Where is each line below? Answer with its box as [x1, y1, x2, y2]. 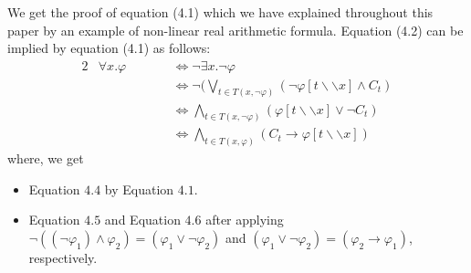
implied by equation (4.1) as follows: [7, 38, 211, 58]
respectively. [28, 248, 98, 268]
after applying [205, 210, 284, 229]
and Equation [104, 210, 181, 229]
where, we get [7, 149, 84, 168]
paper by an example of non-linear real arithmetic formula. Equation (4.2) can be [7, 20, 464, 39]
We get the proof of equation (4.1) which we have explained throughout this [7, 3, 434, 21]
